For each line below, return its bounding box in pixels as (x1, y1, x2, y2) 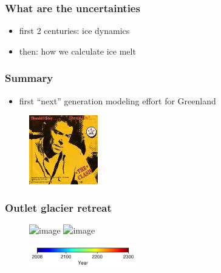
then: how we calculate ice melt (19, 44, 136, 57)
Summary (5, 70, 53, 86)
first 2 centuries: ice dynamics (19, 24, 130, 37)
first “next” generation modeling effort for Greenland (19, 94, 216, 107)
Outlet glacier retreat (5, 200, 112, 215)
